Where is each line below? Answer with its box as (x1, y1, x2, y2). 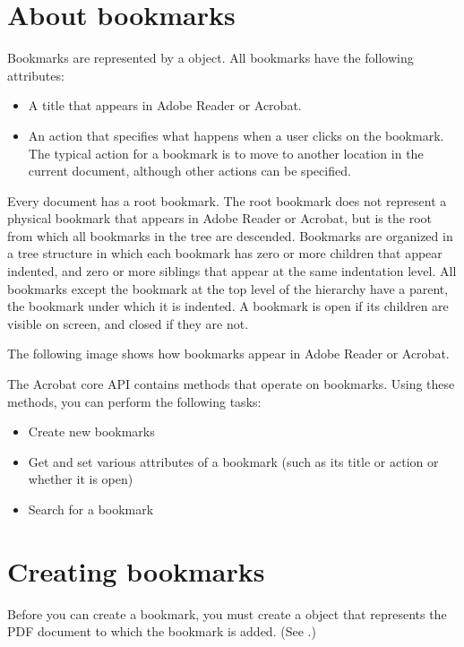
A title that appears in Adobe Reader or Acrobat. (28, 96, 302, 115)
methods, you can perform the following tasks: (7, 392, 262, 410)
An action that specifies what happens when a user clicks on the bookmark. (28, 125, 444, 144)
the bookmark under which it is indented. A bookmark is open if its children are (7, 297, 449, 315)
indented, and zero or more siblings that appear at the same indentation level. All (7, 262, 457, 280)
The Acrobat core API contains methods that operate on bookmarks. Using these (7, 375, 455, 393)
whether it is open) (28, 470, 133, 488)
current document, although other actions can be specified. (28, 161, 351, 180)
